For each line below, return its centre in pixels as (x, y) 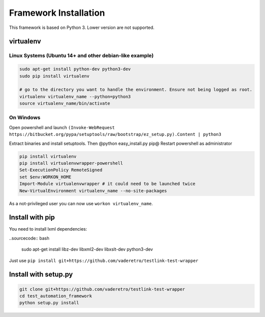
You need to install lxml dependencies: (48, 229)
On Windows (25, 118)
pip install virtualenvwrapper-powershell (71, 163)
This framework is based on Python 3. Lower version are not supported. (82, 27)
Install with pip (32, 218)
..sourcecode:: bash (29, 238)
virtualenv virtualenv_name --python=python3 (75, 96)
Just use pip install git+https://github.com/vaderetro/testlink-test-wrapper (104, 261)
